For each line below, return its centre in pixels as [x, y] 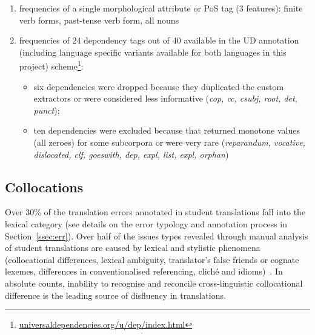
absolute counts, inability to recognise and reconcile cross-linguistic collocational [154, 283]
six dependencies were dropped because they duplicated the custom [159, 86]
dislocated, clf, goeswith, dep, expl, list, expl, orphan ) [131, 154]
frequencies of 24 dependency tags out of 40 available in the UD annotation [159, 40]
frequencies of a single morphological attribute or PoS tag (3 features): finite [161, 8]
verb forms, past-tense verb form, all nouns [99, 20]
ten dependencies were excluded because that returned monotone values [167, 130]
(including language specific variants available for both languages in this [153, 52]
